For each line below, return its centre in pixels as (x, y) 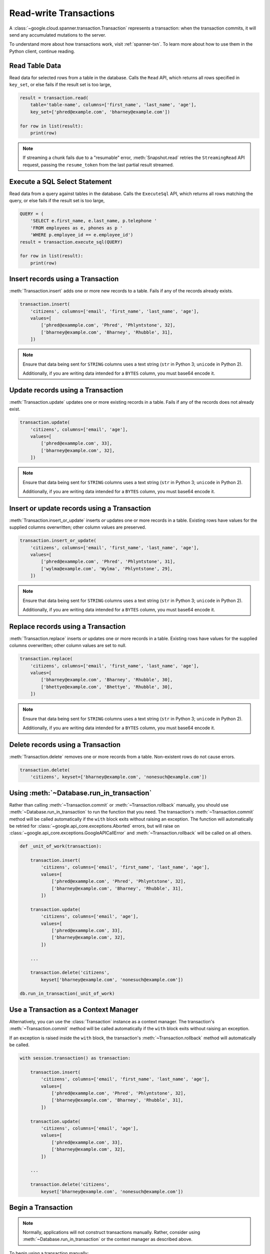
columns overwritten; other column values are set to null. (68, 646)
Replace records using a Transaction (67, 626)
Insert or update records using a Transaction (80, 508)
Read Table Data (35, 65)
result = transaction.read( (54, 98)
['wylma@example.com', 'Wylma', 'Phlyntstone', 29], (107, 569)
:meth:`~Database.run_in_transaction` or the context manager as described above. (107, 1239)
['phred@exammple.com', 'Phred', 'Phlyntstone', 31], (108, 562)
